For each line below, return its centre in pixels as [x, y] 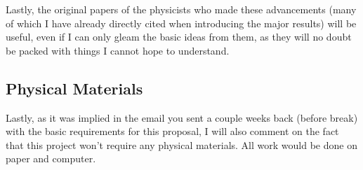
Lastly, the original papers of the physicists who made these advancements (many [181, 9]
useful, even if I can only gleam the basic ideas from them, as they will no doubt [179, 37]
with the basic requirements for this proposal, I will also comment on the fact [172, 131]
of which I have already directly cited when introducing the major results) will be [181, 23]
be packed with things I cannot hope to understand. [118, 50]
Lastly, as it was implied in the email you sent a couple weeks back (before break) [182, 117]
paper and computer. [51, 158]
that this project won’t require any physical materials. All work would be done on [181, 144]
